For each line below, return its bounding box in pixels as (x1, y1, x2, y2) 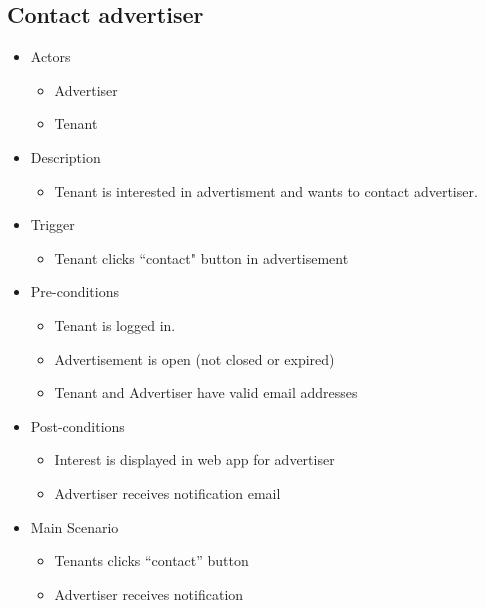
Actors (30, 46, 71, 67)
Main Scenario (30, 516, 119, 537)
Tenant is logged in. (54, 314, 176, 335)
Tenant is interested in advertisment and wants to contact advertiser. (54, 180, 478, 201)
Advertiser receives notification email (54, 482, 281, 503)
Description (30, 146, 101, 167)
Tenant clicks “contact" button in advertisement (54, 247, 349, 268)
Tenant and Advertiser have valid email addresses (54, 382, 358, 403)
